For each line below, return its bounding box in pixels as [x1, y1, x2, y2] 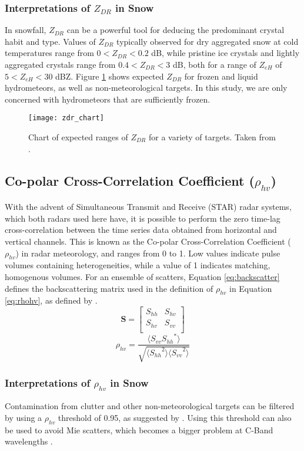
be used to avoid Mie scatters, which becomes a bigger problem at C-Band [5, 423, 273, 436]
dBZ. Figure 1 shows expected [55, 70, 164, 82]
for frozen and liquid [184, 70, 258, 82]
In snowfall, [5, 24, 46, 36]
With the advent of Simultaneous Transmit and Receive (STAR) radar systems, [5, 200, 292, 213]
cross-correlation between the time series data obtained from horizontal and [5, 223, 277, 236]
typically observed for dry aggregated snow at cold [116, 35, 299, 47]
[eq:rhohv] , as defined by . [5, 294, 98, 307]
